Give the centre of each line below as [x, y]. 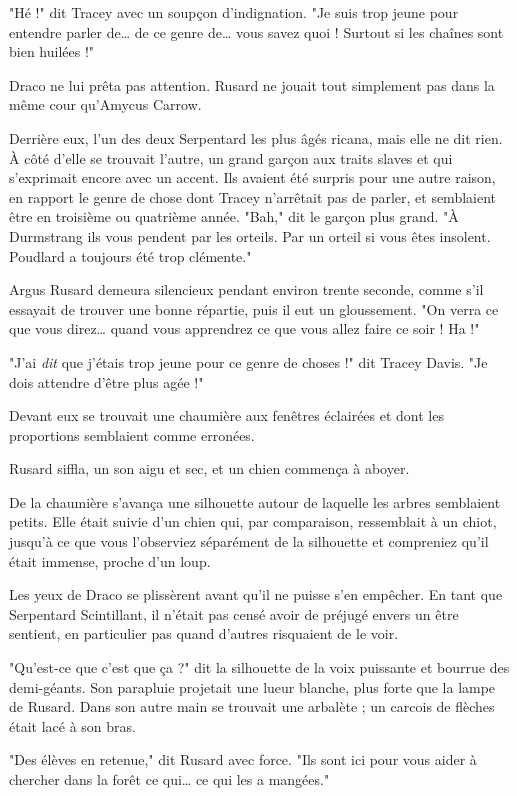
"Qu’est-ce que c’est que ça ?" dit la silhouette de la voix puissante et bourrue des [259, 667]
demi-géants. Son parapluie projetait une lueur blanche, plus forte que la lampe [252, 686]
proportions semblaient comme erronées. [132, 434]
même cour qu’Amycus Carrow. [105, 104]
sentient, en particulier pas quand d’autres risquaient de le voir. [204, 633]
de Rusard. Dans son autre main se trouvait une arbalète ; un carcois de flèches [252, 706]
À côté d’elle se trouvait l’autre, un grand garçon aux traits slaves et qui [231, 157]
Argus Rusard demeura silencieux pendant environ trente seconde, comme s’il [246, 289]
